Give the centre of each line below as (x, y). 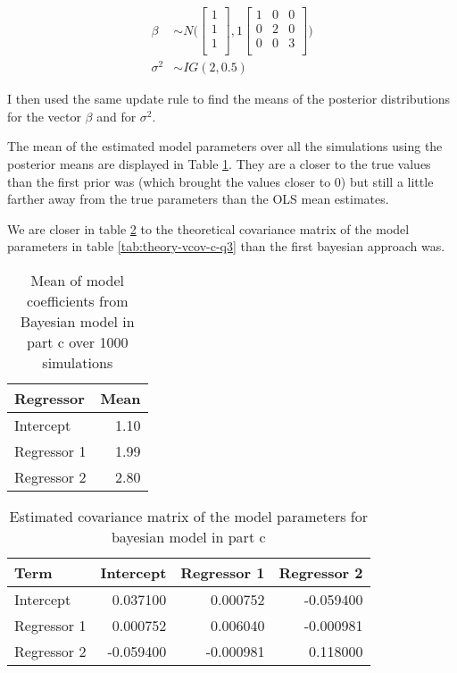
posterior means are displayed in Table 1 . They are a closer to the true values (219, 164)
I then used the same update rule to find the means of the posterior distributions (229, 99)
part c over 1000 (78, 342)
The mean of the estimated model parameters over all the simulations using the (225, 146)
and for (116, 116)
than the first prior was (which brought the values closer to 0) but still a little (220, 181)
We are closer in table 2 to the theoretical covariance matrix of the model (208, 228)
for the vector (44, 116)
